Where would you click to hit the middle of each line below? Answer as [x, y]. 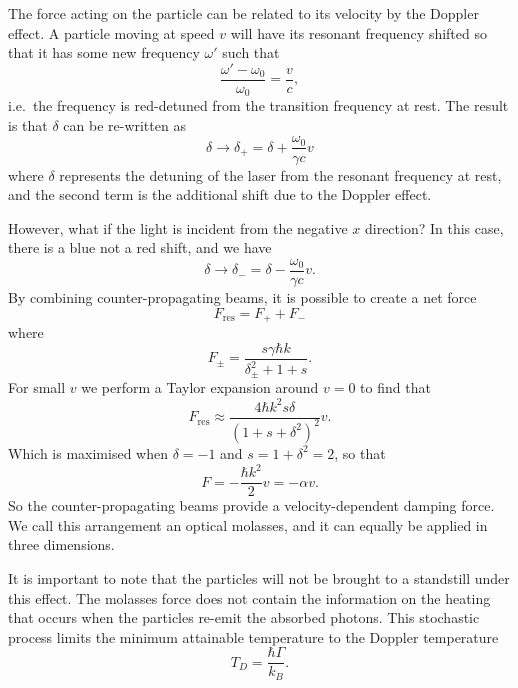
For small [37, 387]
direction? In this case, [434, 227]
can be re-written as [124, 124]
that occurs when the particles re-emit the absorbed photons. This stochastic [244, 617]
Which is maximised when [88, 452]
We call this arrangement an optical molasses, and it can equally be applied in [248, 524]
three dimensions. [61, 544]
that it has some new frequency [104, 52]
